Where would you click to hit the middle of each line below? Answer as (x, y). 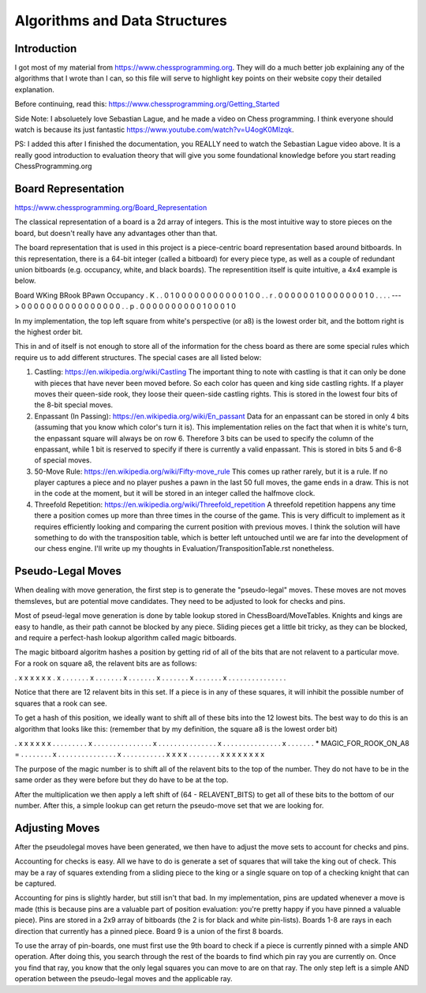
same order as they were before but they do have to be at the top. (121, 780)
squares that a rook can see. (61, 703)
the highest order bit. (49, 332)
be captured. (35, 883)
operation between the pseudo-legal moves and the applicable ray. (123, 979)
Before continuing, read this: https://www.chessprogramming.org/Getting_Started (147, 104)
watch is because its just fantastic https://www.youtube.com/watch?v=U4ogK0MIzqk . (155, 129)
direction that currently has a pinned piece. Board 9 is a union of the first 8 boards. (149, 931)
